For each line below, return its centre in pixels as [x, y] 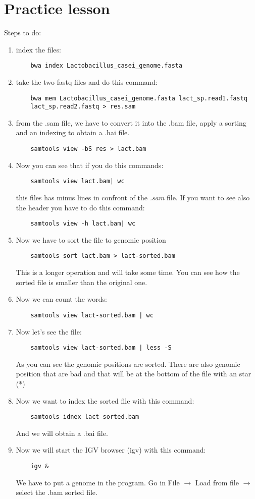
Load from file [217, 482]
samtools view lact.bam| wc [78, 181]
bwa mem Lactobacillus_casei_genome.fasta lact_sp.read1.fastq [139, 98]
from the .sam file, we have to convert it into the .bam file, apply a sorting [131, 122]
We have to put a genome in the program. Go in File [98, 482]
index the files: [38, 49]
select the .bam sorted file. [57, 492]
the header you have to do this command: [80, 207]
